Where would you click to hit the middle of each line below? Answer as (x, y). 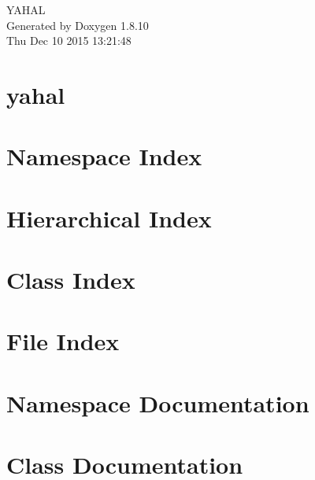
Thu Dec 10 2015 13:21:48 (69, 41)
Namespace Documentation (158, 402)
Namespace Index (104, 156)
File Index (63, 341)
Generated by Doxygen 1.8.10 (78, 25)
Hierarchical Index (109, 218)
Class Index (71, 280)
